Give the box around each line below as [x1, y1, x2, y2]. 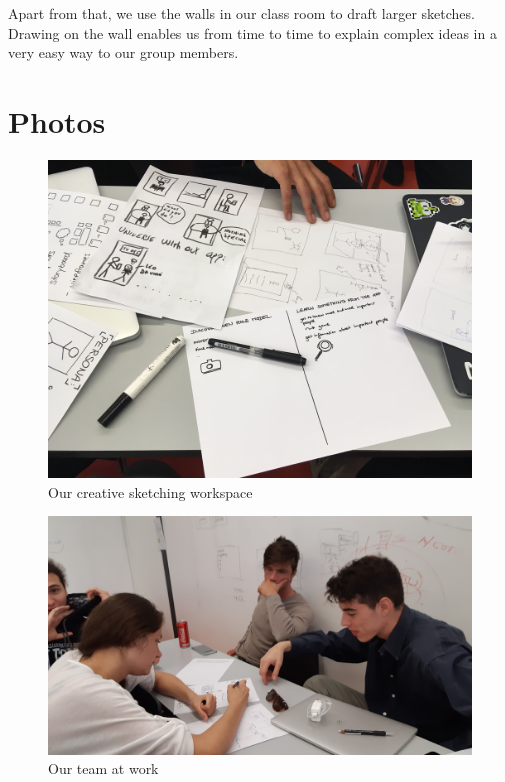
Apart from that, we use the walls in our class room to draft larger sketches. [8, 3, 475, 23]
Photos [8, 100, 106, 141]
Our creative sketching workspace [48, 481, 253, 502]
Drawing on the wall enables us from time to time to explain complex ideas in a [8, 22, 497, 43]
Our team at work [48, 758, 159, 779]
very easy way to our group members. [8, 42, 239, 63]
